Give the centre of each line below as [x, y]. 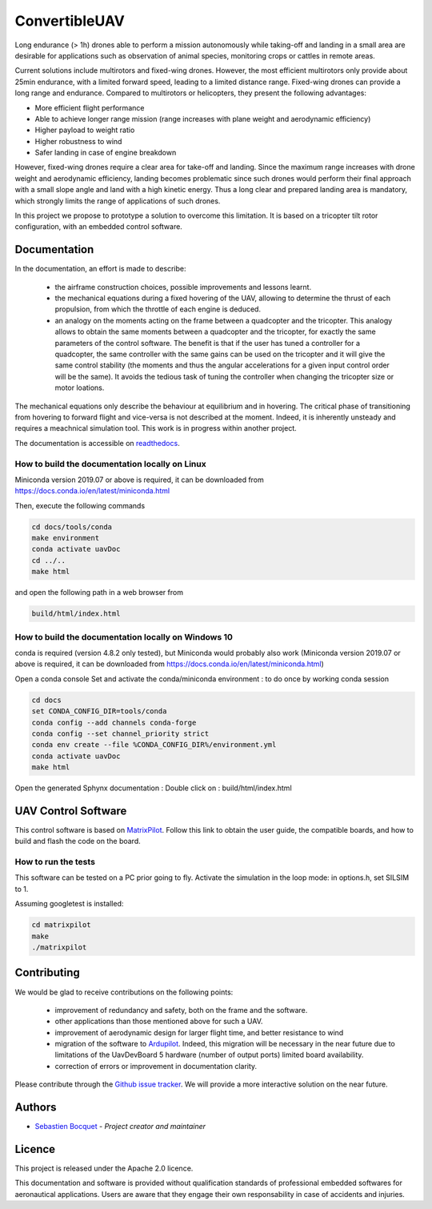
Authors [36, 1108]
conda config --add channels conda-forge [114, 722]
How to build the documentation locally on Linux [111, 464]
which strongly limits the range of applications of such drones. [118, 201]
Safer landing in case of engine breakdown [106, 153]
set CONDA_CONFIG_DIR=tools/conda [99, 711]
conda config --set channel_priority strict [120, 733]
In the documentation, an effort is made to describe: [101, 269]
